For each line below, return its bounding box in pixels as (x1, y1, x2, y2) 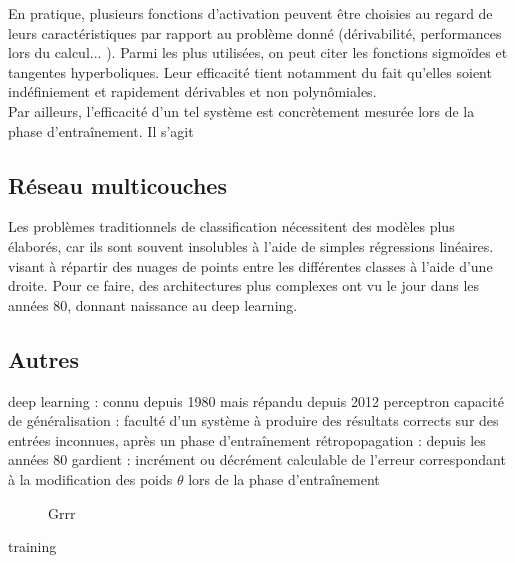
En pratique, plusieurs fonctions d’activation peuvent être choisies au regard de (8, 3, 493, 23)
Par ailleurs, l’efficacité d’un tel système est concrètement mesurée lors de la (8, 100, 475, 121)
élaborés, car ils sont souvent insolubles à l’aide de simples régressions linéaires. (8, 235, 494, 256)
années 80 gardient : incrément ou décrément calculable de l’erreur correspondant (8, 449, 506, 470)
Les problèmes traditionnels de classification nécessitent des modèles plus (8, 216, 455, 237)
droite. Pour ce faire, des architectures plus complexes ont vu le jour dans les (8, 275, 480, 296)
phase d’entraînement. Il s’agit (8, 120, 194, 141)
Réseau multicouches (8, 169, 227, 200)
